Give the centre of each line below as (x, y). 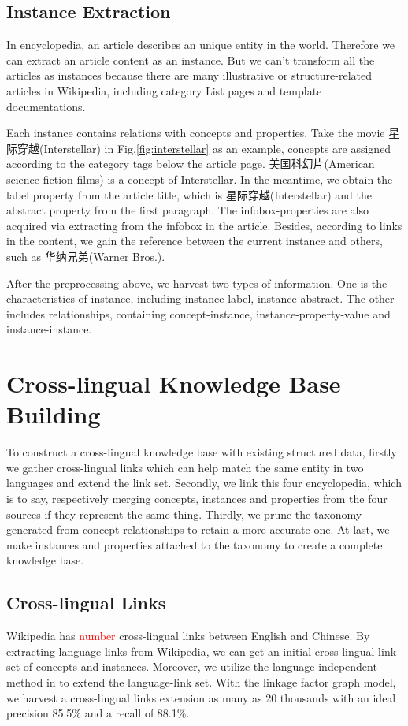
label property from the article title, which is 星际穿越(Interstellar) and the (189, 194)
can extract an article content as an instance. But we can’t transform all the (191, 60)
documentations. (46, 106)
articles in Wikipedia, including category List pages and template (164, 90)
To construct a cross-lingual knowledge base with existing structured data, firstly (202, 452)
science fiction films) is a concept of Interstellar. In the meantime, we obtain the (200, 179)
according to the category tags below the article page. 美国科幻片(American (191, 164)
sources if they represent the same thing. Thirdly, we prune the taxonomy (184, 514)
